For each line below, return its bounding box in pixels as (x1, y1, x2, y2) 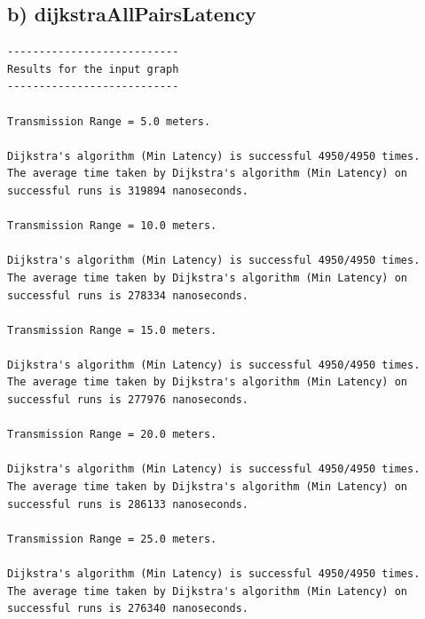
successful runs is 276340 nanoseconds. (7, 602, 249, 615)
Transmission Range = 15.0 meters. (7, 323, 217, 337)
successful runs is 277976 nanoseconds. (7, 393, 249, 407)
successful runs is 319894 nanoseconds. (7, 184, 249, 197)
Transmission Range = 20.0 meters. (7, 428, 217, 441)
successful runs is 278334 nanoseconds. (7, 289, 249, 302)
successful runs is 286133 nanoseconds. (7, 497, 249, 511)
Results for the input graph (7, 62, 179, 75)
